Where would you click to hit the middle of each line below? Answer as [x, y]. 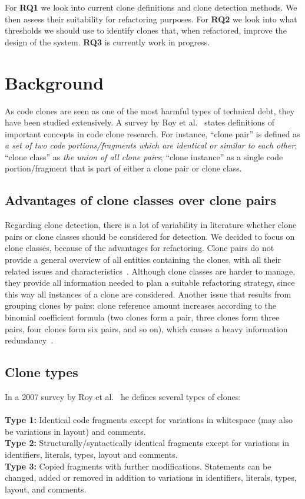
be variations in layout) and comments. [75, 431]
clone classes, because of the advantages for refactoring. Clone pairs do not [140, 248]
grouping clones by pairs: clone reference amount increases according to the [140, 305]
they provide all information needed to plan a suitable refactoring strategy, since [150, 282]
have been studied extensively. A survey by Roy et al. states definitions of [140, 122]
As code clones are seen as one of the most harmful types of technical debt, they [150, 110]
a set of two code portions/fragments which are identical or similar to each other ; [151, 145]
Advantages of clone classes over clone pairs [141, 200]
